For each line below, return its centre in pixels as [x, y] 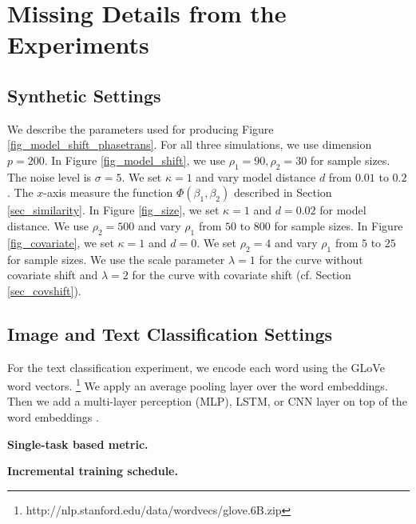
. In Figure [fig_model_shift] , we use [135, 160]
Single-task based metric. [78, 444]
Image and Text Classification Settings [170, 333]
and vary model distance [256, 176]
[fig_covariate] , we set [61, 242]
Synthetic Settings [84, 95]
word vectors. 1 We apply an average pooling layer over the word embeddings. [198, 384]
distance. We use [48, 225]
